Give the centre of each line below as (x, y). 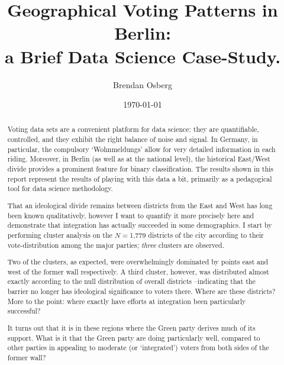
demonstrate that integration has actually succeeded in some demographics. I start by (140, 225)
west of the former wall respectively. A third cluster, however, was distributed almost (138, 271)
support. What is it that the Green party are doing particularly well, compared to (134, 337)
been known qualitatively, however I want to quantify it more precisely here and (131, 215)
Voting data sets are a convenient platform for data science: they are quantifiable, (133, 129)
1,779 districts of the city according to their (197, 235)
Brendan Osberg (143, 84)
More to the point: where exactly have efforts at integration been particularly (127, 301)
